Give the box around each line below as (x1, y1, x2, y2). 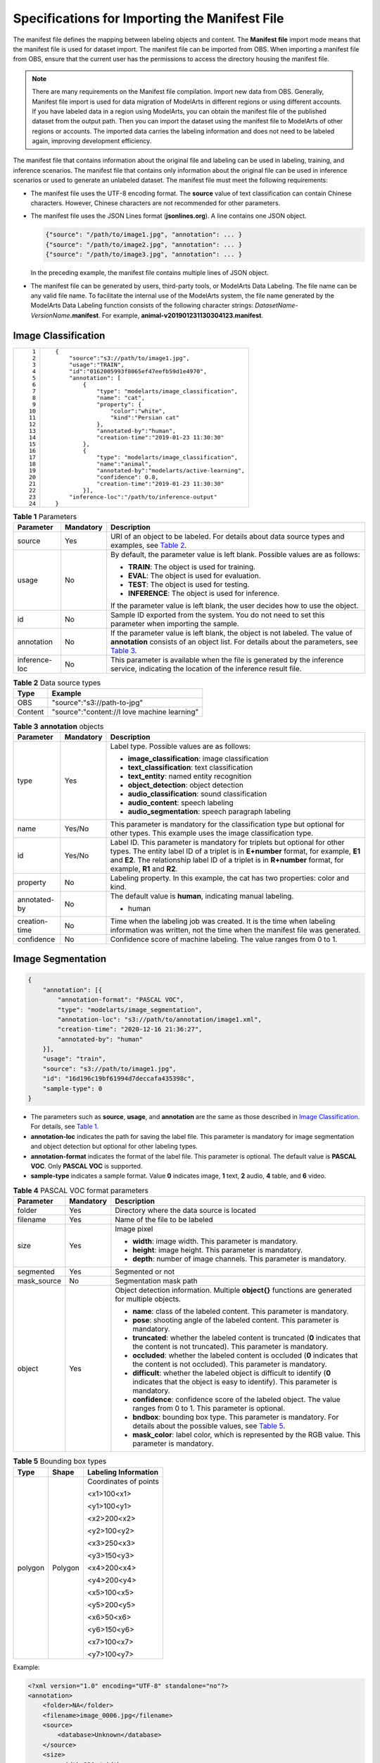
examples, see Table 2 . (110, 540, 187, 550)
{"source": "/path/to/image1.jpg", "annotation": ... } (45, 231, 243, 239)
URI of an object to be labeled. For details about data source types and (110, 532, 345, 541)
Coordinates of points (87, 1476, 160, 1486)
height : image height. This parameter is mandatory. (132, 1245, 303, 1255)
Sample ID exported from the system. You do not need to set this (110, 610, 325, 620)
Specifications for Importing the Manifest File (13, 11, 284, 26)
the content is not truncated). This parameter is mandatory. (132, 1342, 329, 1352)
